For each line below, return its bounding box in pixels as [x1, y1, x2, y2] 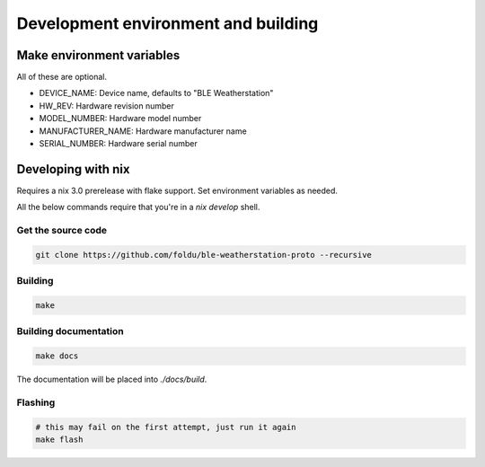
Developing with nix [16, 162, 130, 177]
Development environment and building [16, 13, 319, 33]
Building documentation [16, 325, 125, 338]
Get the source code [16, 225, 108, 237]
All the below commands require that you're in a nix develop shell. [16, 202, 260, 213]
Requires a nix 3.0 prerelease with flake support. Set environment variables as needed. [16, 185, 339, 196]
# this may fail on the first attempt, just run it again [35, 422, 296, 432]
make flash [35, 435, 84, 445]
